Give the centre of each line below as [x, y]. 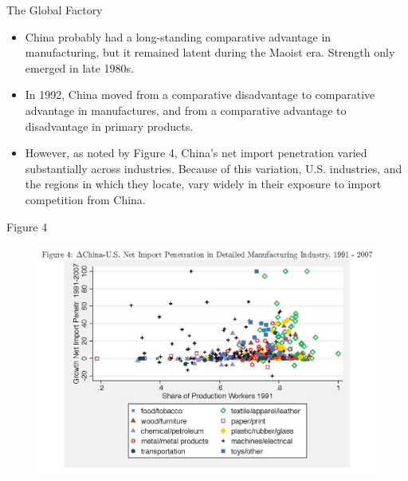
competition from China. [85, 199]
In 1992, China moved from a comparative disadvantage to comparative [200, 95]
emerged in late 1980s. [80, 67]
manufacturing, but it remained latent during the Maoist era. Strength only [210, 52]
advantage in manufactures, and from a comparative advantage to [186, 110]
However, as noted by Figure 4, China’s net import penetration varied [196, 153]
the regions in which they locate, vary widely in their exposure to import [203, 184]
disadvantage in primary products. [109, 126]
